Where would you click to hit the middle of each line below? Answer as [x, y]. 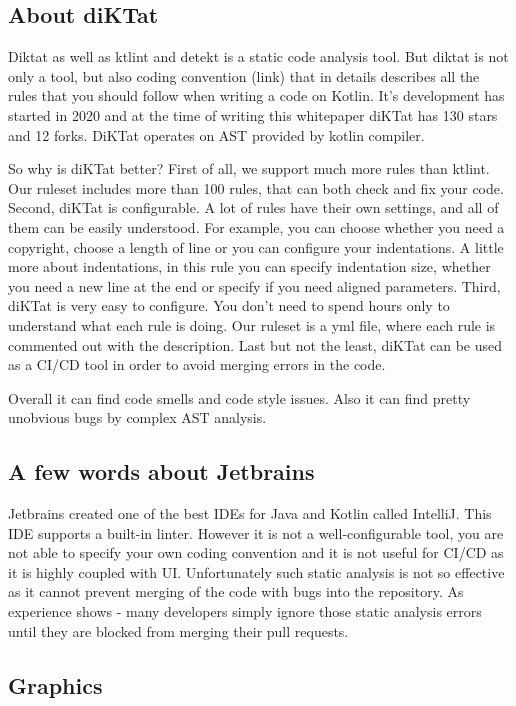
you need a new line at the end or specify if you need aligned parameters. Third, [254, 285]
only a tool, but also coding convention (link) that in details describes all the [244, 75]
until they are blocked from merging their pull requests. [178, 630]
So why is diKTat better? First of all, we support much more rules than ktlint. [249, 168]
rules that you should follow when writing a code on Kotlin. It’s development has [256, 95]
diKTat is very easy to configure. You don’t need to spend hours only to [229, 305]
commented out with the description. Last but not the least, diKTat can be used [255, 344]
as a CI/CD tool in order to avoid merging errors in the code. [197, 364]
